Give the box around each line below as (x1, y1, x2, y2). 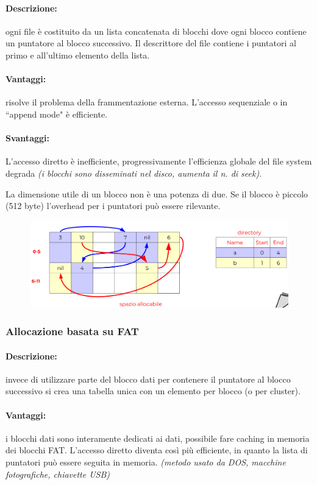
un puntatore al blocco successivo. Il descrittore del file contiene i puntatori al (5, 37, 296, 49)
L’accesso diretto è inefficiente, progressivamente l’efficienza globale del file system (5, 155, 312, 168)
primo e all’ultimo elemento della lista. (5, 48, 150, 61)
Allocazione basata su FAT (5, 324, 139, 339)
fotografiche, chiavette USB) (5, 467, 110, 480)
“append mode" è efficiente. (5, 107, 107, 120)
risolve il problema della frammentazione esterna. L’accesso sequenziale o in (5, 96, 288, 108)
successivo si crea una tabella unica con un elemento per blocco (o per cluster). (5, 384, 301, 397)
